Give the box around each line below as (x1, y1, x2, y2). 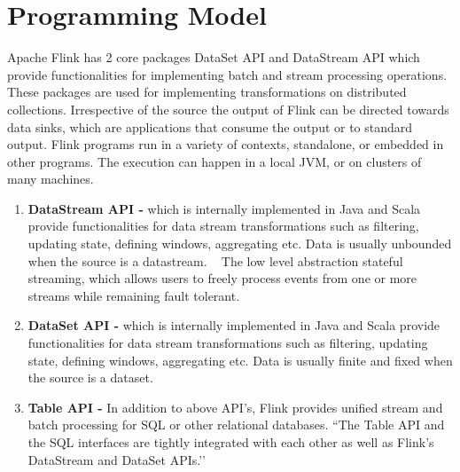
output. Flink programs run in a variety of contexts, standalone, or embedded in (7, 135, 444, 153)
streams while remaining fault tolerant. (27, 286, 240, 304)
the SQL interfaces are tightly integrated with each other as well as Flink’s (27, 433, 434, 451)
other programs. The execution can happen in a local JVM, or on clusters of (7, 152, 422, 170)
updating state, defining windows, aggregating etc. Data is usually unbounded (27, 234, 452, 253)
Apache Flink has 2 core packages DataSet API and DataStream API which (7, 48, 420, 67)
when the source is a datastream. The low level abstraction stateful (27, 251, 403, 270)
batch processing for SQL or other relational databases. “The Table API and (27, 415, 445, 434)
